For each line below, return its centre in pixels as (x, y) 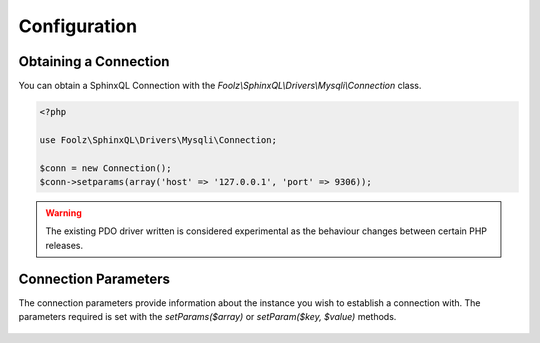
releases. (64, 245)
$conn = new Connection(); (105, 168)
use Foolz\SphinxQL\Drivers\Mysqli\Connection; (158, 139)
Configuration (78, 26)
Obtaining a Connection (94, 61)
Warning (63, 212)
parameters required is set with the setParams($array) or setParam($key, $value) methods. (207, 317)
